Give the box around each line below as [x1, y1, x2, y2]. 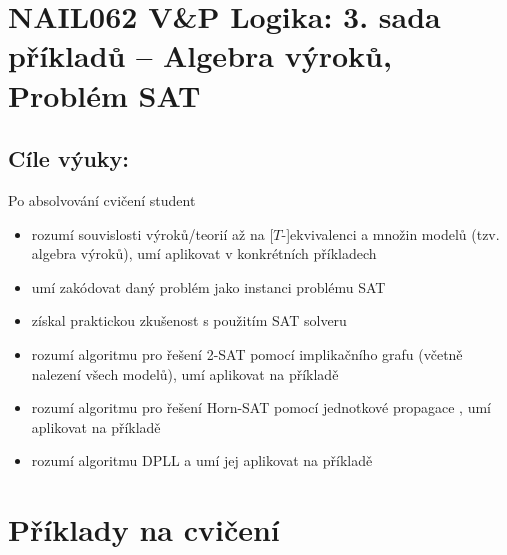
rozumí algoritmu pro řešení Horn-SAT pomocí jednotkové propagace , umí [31, 397, 492, 418]
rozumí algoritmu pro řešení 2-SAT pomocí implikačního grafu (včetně [31, 343, 463, 364]
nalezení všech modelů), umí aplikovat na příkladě [31, 363, 339, 384]
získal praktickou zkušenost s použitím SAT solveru [31, 310, 347, 331]
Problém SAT [8, 74, 201, 115]
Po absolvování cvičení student [8, 189, 196, 210]
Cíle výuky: [8, 143, 130, 174]
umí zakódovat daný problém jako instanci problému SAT [31, 276, 386, 297]
